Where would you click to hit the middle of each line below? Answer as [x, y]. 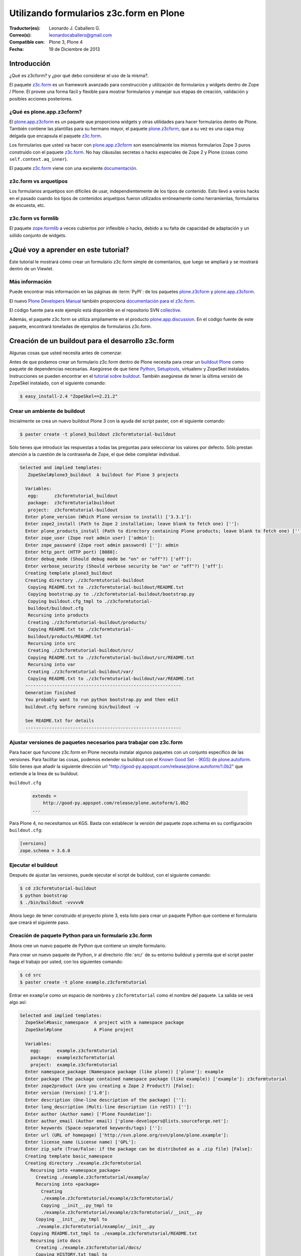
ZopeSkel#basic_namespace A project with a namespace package [105, 1023]
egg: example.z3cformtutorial [74, 1051]
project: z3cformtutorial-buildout [73, 510]
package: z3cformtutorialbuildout [71, 503]
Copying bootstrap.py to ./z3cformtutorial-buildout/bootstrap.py [111, 594]
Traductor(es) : [25, 28]
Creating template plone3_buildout [69, 573]
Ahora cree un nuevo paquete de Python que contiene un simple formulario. [88, 946]
